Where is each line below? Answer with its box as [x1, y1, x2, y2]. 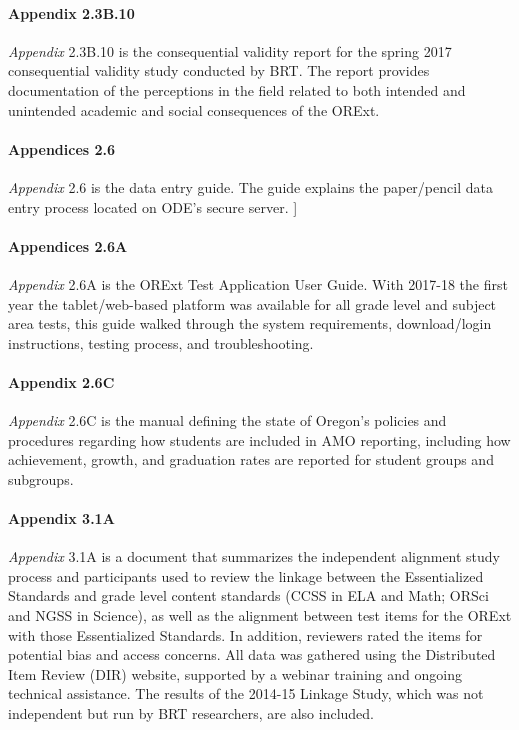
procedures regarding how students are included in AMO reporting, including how [8, 429, 511, 450]
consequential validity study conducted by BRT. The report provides [8, 60, 430, 81]
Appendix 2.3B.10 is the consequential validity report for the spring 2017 [8, 40, 452, 61]
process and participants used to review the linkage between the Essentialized [8, 565, 484, 586]
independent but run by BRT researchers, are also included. [8, 703, 375, 724]
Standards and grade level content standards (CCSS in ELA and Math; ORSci [8, 585, 489, 606]
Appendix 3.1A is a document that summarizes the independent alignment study [8, 546, 501, 567]
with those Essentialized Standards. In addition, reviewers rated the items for [8, 624, 483, 645]
